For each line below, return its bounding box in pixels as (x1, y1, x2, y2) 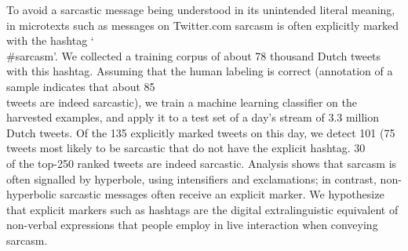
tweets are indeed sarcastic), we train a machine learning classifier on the (6, 93, 357, 110)
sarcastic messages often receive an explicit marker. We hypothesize (60, 186, 384, 202)
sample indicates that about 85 (6, 78, 155, 94)
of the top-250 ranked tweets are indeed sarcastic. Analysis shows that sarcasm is (6, 155, 397, 171)
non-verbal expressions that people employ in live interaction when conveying (6, 216, 378, 233)
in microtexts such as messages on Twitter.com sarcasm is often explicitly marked (6, 16, 399, 33)
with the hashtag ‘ (6, 32, 94, 49)
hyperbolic (6, 186, 56, 202)
